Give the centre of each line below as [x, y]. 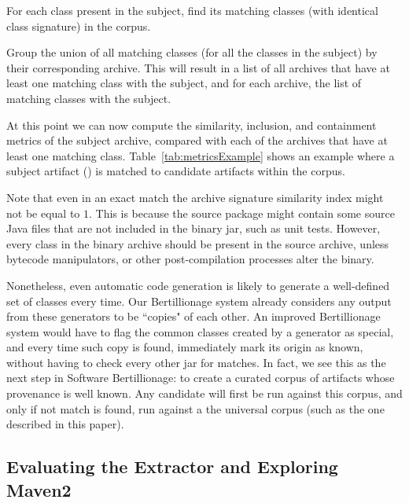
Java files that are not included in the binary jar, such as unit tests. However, [193, 228]
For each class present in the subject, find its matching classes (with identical [192, 10]
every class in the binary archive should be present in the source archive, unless [198, 243]
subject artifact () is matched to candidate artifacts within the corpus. [176, 171]
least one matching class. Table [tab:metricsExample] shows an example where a [201, 155]
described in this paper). [65, 424]
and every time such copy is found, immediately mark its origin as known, [185, 347]
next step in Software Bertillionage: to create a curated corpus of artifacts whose [201, 378]
